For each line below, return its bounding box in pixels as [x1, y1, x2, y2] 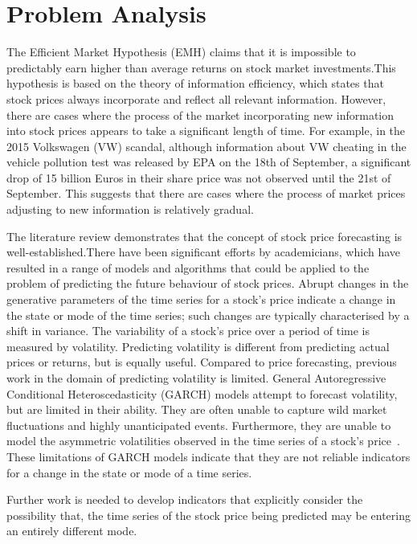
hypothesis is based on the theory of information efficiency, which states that [6, 75, 384, 92]
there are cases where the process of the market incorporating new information [6, 106, 395, 123]
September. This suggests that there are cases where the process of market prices [6, 185, 406, 202]
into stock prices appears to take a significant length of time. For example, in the [6, 122, 406, 139]
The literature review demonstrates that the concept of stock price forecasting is [6, 227, 403, 244]
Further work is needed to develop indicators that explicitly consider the [6, 491, 363, 508]
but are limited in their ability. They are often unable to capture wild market [6, 401, 387, 418]
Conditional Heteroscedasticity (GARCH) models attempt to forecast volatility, [6, 385, 398, 402]
